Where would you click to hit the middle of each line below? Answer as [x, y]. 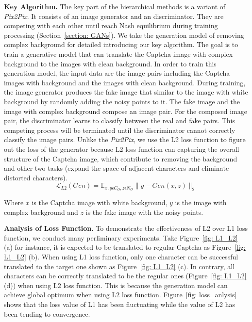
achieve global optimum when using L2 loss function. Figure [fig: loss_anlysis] [120, 295]
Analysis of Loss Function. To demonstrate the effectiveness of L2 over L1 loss [126, 228]
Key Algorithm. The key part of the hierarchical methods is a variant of [115, 6]
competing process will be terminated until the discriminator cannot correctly [120, 130]
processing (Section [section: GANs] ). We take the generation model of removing [124, 35]
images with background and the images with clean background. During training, [125, 82]
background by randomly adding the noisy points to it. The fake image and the [122, 101]
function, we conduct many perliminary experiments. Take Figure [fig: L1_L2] [121, 237]
